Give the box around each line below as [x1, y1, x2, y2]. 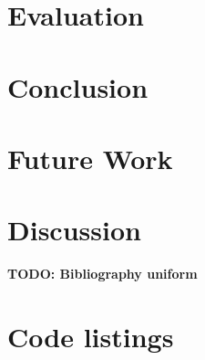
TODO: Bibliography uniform [7, 264, 198, 283]
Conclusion [7, 68, 149, 105]
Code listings [7, 318, 174, 355]
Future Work [7, 139, 173, 176]
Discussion [7, 211, 141, 249]
